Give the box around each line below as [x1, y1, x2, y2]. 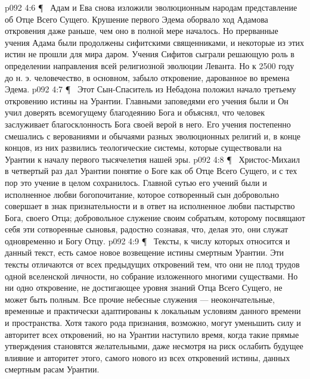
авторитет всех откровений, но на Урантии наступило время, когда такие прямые [5, 328, 299, 340]
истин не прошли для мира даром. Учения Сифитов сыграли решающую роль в [5, 48, 294, 60]
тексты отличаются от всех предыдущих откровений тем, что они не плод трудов [5, 258, 300, 271]
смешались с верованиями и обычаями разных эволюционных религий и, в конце [5, 129, 301, 142]
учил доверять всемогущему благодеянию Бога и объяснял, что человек [5, 106, 265, 119]
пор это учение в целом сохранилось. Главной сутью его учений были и [5, 176, 267, 188]
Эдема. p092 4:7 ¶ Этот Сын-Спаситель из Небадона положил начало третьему [5, 83, 296, 95]
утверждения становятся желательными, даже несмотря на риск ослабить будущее [5, 340, 303, 352]
